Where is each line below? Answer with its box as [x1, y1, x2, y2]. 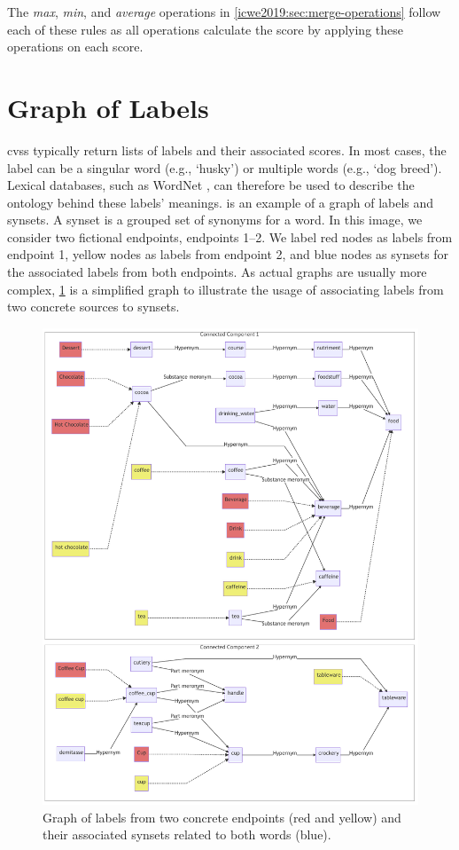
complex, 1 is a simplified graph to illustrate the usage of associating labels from [7, 279, 444, 298]
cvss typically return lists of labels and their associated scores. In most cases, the [7, 140, 447, 159]
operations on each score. [7, 37, 144, 56]
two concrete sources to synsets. [7, 297, 180, 316]
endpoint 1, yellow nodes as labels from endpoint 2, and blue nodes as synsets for [7, 245, 449, 264]
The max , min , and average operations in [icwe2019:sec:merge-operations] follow [7, 3, 441, 20]
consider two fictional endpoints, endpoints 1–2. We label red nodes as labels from [7, 227, 453, 246]
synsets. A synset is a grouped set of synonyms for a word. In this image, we [7, 210, 423, 229]
